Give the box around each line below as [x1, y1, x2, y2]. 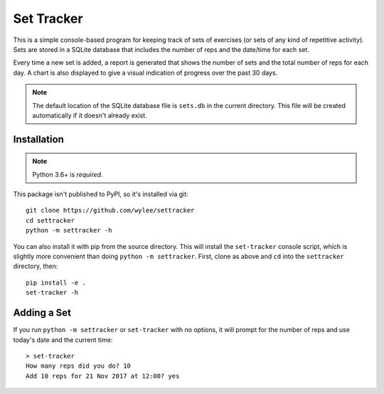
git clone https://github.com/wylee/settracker [26, 206, 195, 215]
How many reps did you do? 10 [26, 362, 132, 370]
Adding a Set [13, 307, 71, 319]
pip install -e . [26, 278, 86, 287]
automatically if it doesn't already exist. [32, 111, 147, 119]
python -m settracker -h [26, 226, 112, 235]
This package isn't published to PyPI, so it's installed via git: [13, 190, 188, 198]
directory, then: [13, 262, 58, 270]
